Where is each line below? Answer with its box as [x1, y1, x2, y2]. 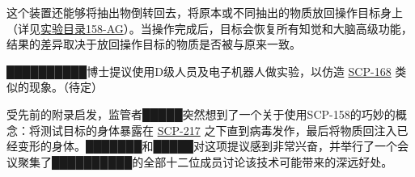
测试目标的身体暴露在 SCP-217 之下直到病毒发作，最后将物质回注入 [40, 121, 397, 138]
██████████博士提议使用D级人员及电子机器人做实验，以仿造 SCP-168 [6, 62, 392, 79]
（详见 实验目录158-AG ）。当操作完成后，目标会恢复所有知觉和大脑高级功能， [6, 19, 413, 36]
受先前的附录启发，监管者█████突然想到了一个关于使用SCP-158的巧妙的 [6, 105, 396, 122]
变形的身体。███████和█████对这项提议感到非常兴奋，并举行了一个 [17, 137, 398, 154]
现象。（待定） [28, 78, 103, 95]
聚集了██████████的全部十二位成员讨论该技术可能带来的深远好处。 [17, 153, 393, 170]
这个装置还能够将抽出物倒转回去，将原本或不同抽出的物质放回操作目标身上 [6, 4, 403, 20]
